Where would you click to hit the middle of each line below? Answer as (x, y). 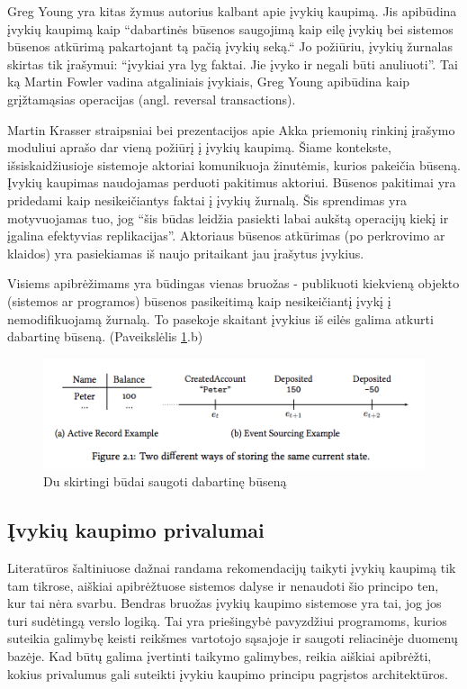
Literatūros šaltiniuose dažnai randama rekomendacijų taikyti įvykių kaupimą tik (232, 567)
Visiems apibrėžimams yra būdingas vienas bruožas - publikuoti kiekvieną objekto (233, 283)
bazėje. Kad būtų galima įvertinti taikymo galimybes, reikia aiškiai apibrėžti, (220, 655)
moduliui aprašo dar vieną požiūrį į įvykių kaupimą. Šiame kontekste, (199, 147)
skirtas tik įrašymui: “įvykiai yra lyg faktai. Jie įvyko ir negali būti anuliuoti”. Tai (233, 63)
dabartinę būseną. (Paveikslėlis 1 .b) (105, 336)
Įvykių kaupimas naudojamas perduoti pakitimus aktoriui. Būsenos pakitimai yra (232, 182)
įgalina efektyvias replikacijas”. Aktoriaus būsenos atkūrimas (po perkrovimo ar (226, 236)
